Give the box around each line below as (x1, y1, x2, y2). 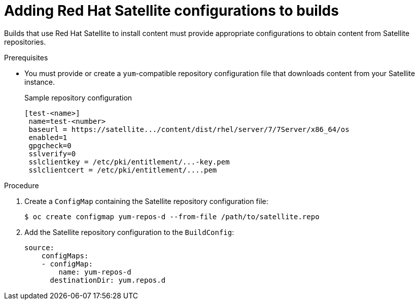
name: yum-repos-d (58, 267, 131, 276)
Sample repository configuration (24, 93, 132, 102)
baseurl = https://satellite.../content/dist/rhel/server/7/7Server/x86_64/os (28, 125, 350, 133)
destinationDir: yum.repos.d (50, 276, 166, 284)
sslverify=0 (28, 149, 76, 158)
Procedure (4, 181, 39, 190)
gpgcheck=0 (28, 141, 72, 150)
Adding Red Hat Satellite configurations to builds (4, 2, 339, 19)
